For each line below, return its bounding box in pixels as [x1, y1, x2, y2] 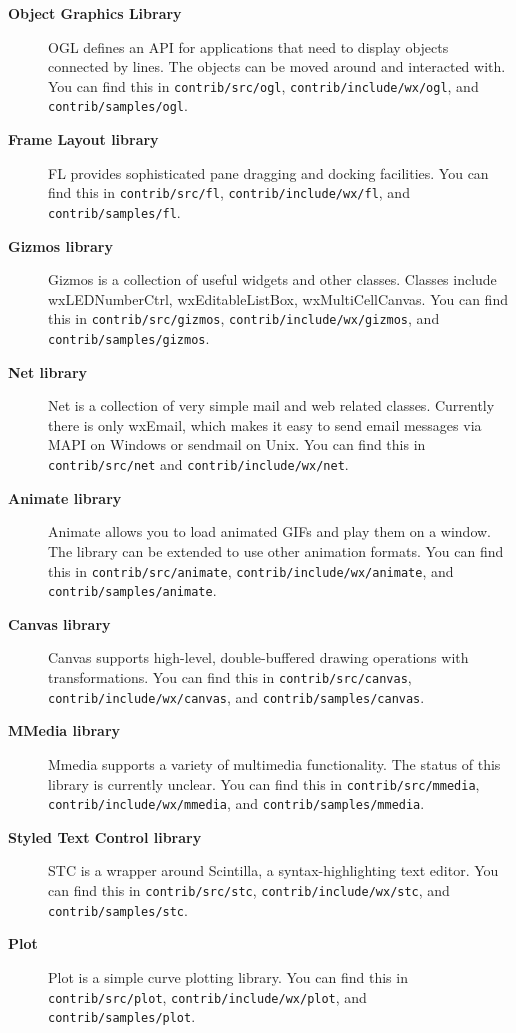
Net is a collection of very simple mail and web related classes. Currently [48, 395, 495, 416]
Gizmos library [8, 235, 113, 256]
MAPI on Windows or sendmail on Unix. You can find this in [48, 434, 426, 455]
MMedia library [8, 720, 121, 741]
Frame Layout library [8, 129, 159, 150]
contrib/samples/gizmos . [48, 328, 210, 349]
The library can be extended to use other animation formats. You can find [48, 540, 504, 561]
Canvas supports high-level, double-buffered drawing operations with [48, 647, 469, 668]
